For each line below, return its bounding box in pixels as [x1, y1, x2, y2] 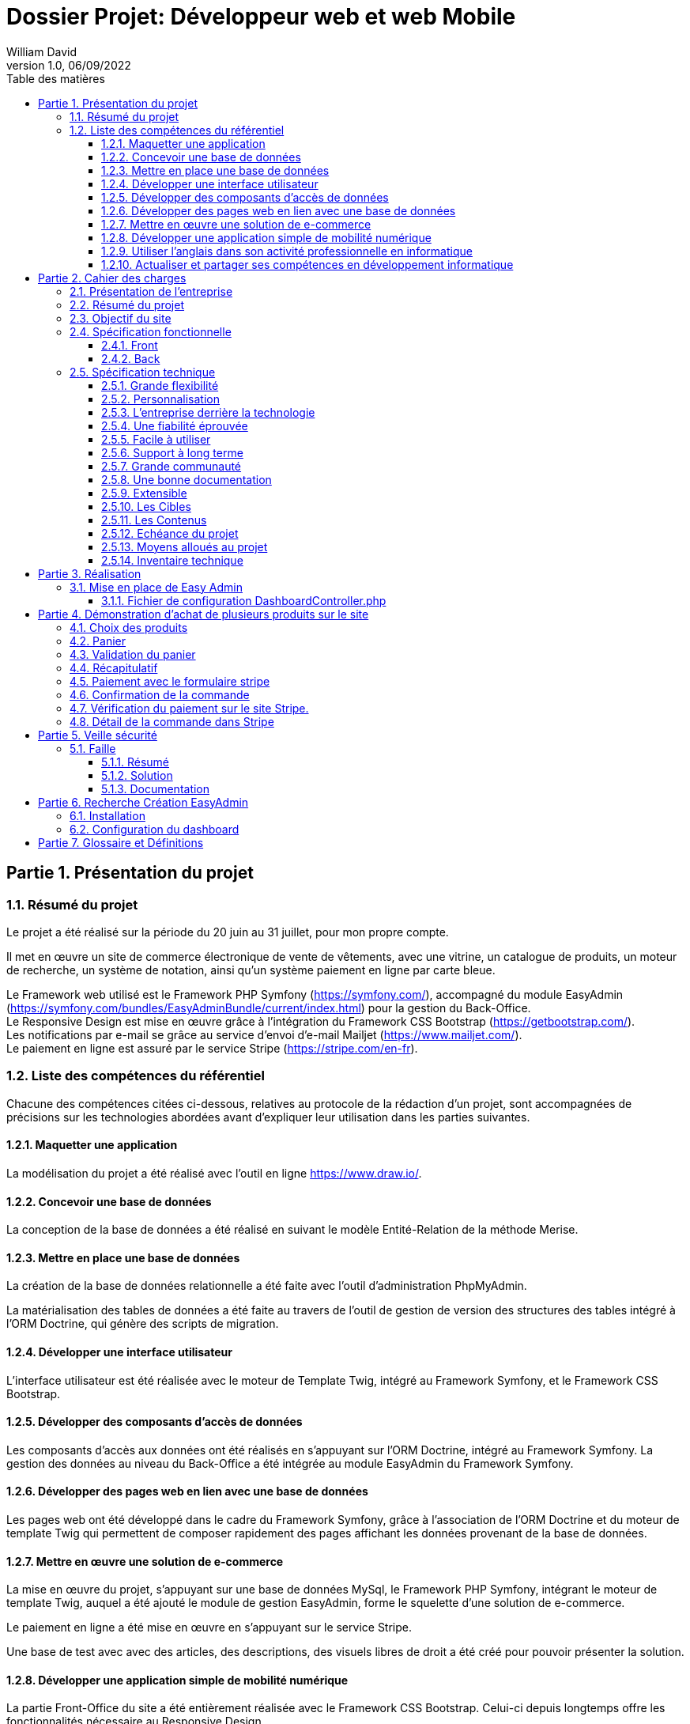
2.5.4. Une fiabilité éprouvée [101, 418, 248, 433]
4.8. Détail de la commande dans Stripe [70, 714, 274, 728]
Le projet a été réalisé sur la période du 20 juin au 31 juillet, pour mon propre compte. [6, 924, 449, 939]
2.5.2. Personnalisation [101, 391, 221, 406]
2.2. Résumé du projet [70, 297, 185, 312]
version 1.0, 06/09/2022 [6, 58, 131, 72]
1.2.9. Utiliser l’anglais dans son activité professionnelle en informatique [101, 244, 473, 258]
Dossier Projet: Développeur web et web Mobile [6, 3, 516, 30]
